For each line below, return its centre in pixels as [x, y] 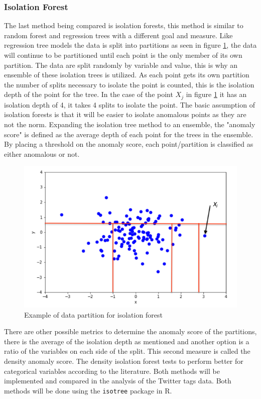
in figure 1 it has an [216, 94]
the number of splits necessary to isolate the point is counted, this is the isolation [129, 84]
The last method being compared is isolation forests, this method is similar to [124, 25]
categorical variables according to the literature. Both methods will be [112, 371]
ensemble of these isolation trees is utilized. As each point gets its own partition [127, 75]
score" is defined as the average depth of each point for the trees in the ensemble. [129, 134]
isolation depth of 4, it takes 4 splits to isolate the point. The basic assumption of [129, 104]
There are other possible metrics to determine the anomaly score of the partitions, [130, 331]
